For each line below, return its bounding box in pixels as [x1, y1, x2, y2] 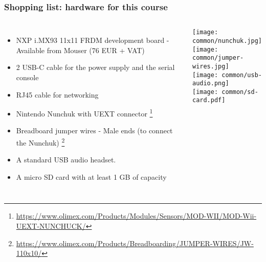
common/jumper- [192, 54, 244, 62]
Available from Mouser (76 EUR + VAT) [16, 44, 145, 55]
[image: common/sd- [192, 88, 258, 96]
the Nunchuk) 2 [16, 136, 65, 148]
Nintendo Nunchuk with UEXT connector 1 [16, 107, 153, 118]
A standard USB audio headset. [16, 154, 116, 165]
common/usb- [221, 71, 262, 79]
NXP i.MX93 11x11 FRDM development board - [16, 35, 169, 45]
